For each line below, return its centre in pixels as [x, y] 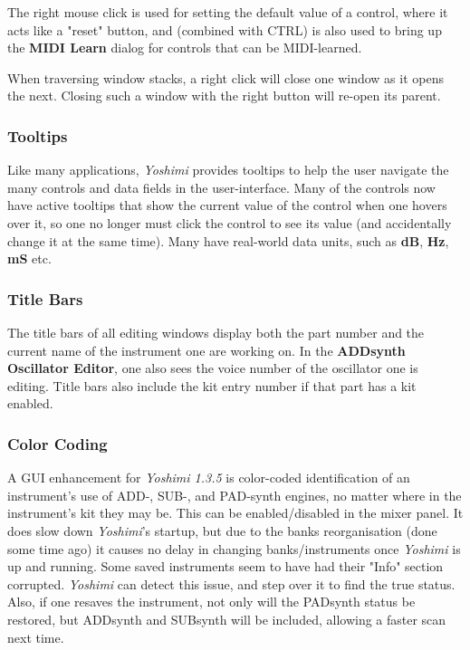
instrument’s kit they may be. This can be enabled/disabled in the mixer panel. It [235, 513]
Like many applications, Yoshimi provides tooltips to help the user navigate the [228, 170]
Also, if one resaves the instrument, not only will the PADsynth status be [211, 602]
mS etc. [29, 258]
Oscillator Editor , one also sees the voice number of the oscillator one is [213, 368]
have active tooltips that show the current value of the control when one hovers [227, 205]
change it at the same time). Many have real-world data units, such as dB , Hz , [228, 240]
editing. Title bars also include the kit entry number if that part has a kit [212, 385]
